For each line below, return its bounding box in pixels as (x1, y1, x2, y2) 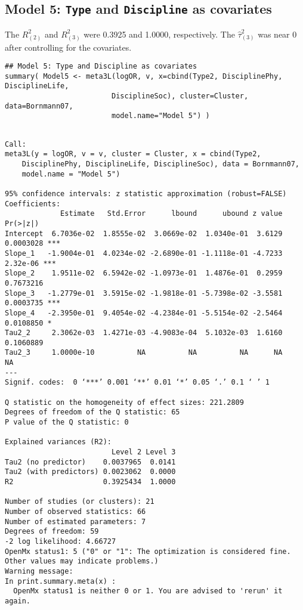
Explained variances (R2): (5, 438, 112, 447)
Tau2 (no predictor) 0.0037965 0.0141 (5, 457, 176, 466)
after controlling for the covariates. (5, 41, 132, 53)
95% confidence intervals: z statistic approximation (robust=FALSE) (5, 189, 287, 198)
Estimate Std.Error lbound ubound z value (60, 209, 283, 218)
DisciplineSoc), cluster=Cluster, (111, 92, 249, 101)
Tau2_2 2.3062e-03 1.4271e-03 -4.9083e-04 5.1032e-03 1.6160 (5, 329, 283, 337)
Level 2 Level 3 (111, 448, 176, 457)
